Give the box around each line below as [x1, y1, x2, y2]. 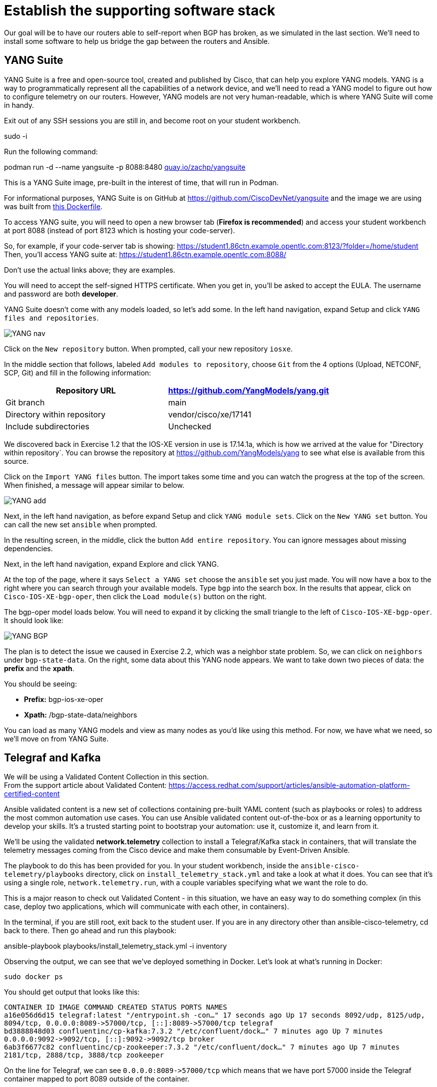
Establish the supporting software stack [4, 2, 275, 19]
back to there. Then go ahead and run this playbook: [4, 926, 177, 935]
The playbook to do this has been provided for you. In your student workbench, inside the [4, 861, 299, 870]
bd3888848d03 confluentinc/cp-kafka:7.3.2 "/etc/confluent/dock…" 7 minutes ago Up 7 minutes [4, 1027, 383, 1036]
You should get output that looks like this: [4, 988, 140, 997]
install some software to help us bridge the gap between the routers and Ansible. [4, 36, 270, 45]
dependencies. [4, 544, 53, 553]
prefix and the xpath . [4, 664, 74, 673]
